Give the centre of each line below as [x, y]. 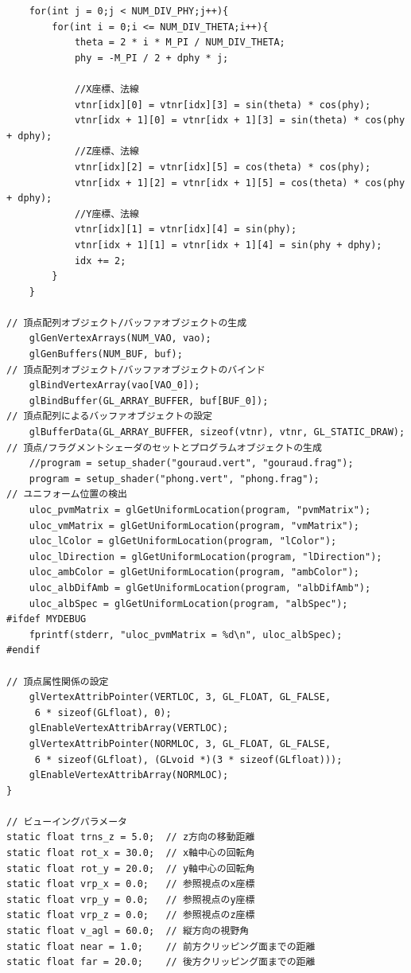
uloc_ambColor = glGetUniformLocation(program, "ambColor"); [194, 572]
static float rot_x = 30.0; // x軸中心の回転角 [131, 853]
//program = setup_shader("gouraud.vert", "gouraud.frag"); [191, 463]
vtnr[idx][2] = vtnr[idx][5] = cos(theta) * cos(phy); [223, 167]
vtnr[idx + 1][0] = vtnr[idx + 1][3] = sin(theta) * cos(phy [240, 121]
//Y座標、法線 [107, 214]
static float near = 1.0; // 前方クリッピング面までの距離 [161, 946]
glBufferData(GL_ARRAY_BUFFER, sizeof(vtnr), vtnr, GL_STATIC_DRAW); [217, 432]
